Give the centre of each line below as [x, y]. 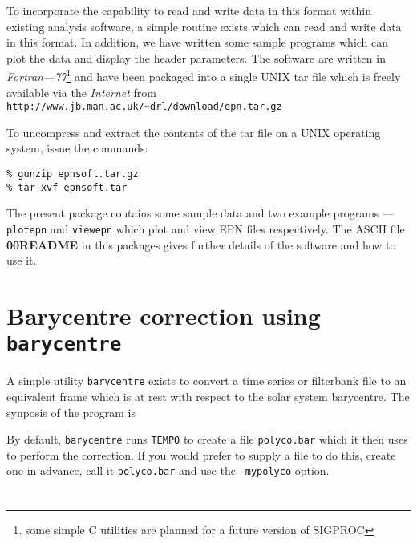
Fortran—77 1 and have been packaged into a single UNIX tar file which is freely [204, 75]
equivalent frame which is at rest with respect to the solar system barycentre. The [208, 396]
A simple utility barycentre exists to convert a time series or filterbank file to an [206, 381]
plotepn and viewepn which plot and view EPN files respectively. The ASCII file [206, 228]
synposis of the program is [71, 412]
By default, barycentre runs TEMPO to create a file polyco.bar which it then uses [207, 439]
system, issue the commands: [77, 148]
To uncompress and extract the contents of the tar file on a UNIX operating [194, 132]
